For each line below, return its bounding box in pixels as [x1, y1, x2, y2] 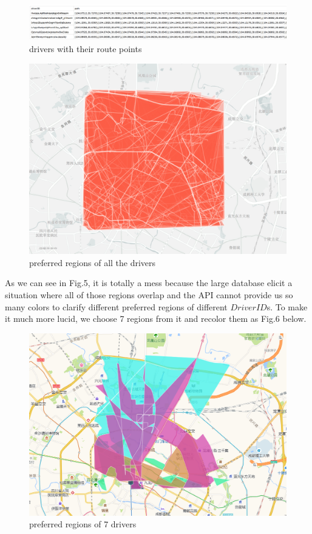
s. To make [266, 300, 308, 313]
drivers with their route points [29, 42, 142, 55]
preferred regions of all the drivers [29, 256, 156, 269]
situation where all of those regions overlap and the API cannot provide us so [5, 289, 293, 301]
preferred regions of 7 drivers [29, 518, 137, 530]
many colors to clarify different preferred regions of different [5, 300, 228, 313]
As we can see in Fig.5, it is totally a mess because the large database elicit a [5, 276, 293, 289]
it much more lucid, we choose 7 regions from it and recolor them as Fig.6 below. [5, 312, 307, 325]
